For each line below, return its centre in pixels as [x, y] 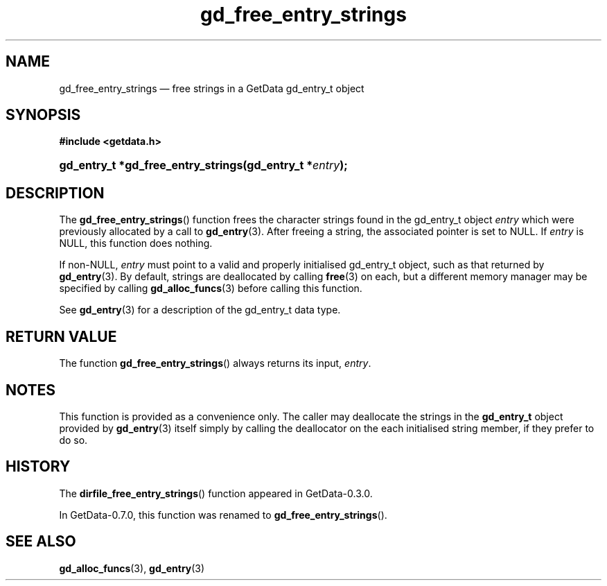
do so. [73, 440]
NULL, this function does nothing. [136, 243]
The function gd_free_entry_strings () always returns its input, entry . [215, 363]
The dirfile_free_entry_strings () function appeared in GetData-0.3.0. [216, 493]
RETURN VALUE [61, 336]
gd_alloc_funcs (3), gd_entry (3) [132, 568]
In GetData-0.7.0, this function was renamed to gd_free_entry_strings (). [223, 515]
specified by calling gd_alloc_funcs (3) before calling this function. [211, 288]
